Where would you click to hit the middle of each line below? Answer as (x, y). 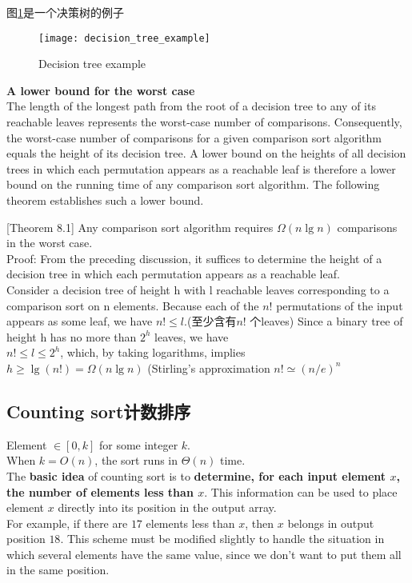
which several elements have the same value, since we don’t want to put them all (204, 554)
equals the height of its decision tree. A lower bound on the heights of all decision (206, 153)
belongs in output (331, 523)
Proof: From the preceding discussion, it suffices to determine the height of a (194, 258)
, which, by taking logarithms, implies (153, 352)
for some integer (138, 444)
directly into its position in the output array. (167, 507)
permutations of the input (340, 305)
